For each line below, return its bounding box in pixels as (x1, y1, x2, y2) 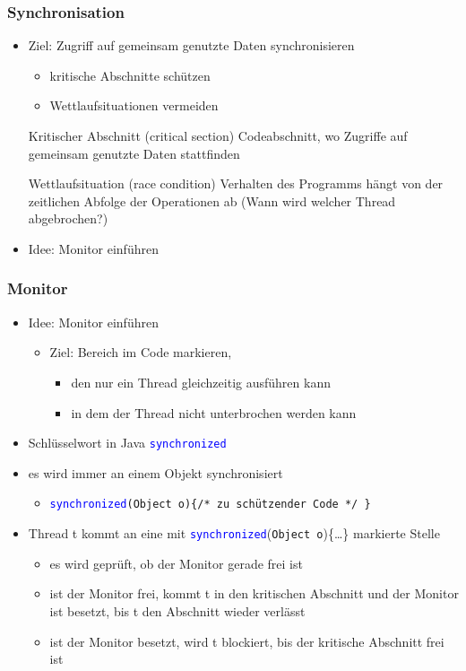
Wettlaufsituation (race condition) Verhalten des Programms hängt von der (28, 174, 444, 193)
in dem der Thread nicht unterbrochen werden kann (71, 403, 357, 422)
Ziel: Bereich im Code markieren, (49, 343, 232, 362)
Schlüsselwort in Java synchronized (28, 433, 227, 452)
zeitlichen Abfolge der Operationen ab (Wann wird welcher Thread (28, 191, 396, 210)
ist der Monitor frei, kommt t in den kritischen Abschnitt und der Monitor (49, 584, 459, 603)
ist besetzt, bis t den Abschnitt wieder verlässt (49, 601, 306, 620)
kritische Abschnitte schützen (49, 65, 211, 84)
